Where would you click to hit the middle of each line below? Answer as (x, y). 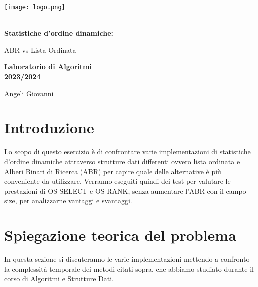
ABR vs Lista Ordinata (40, 49)
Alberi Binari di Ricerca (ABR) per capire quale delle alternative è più (113, 171)
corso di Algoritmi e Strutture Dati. (59, 279)
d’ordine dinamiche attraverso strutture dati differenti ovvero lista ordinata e (122, 161)
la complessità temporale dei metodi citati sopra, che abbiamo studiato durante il (129, 269)
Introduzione (49, 127)
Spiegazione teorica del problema (120, 235)
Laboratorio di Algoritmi (48, 66)
